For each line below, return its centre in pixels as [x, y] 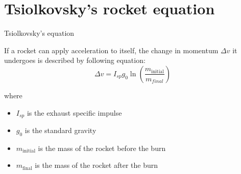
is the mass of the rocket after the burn [96, 165]
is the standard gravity [61, 130]
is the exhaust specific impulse [74, 112]
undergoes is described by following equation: [75, 60]
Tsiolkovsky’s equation [39, 33]
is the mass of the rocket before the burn [102, 148]
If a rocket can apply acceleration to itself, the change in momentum [111, 50]
